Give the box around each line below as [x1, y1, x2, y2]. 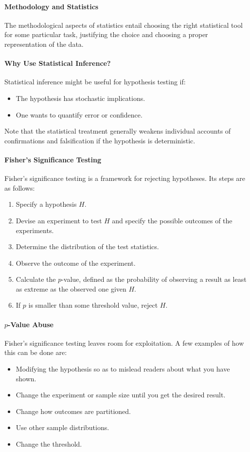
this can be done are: [4, 347, 67, 357]
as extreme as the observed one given [16, 283, 126, 294]
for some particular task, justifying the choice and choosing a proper [4, 29, 208, 39]
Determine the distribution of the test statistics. [16, 241, 159, 252]
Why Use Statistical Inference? [4, 58, 111, 68]
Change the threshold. [16, 439, 82, 449]
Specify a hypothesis [16, 199, 77, 209]
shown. [16, 373, 36, 383]
